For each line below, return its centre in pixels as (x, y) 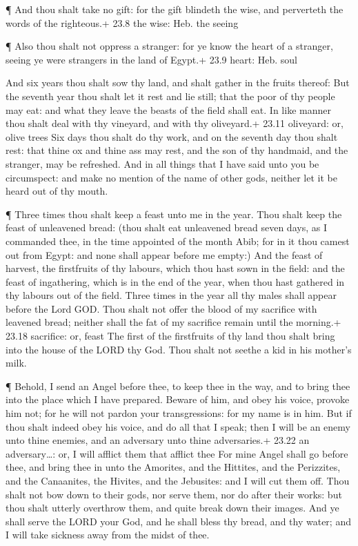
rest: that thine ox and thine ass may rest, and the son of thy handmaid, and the (177, 150)
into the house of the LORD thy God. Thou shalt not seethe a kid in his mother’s (179, 349)
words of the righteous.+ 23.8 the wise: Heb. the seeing (122, 22)
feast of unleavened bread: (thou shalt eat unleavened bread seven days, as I (166, 227)
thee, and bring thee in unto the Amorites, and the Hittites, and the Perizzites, (173, 467)
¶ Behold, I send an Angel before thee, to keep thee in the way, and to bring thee (178, 386)
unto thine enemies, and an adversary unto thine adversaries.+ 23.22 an (158, 440)
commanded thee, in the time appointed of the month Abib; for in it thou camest (178, 241)
